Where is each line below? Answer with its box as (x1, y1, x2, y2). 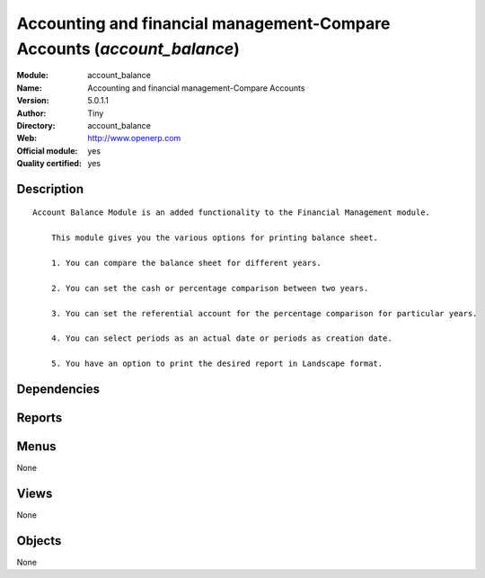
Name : (16, 82, 42, 93)
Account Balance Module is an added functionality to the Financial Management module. (32, 208, 431, 218)
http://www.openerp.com (87, 133, 181, 144)
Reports (16, 410, 63, 425)
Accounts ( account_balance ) (16, 39, 240, 58)
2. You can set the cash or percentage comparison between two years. (50, 283, 369, 293)
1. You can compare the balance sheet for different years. (50, 258, 322, 269)
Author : (16, 108, 47, 119)
